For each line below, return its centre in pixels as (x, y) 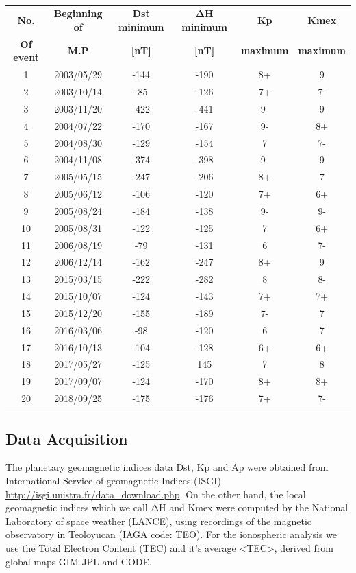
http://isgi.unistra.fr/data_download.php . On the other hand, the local (156, 494)
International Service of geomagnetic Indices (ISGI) (113, 481)
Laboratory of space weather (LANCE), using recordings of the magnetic (159, 521)
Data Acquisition (67, 438)
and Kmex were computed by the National (259, 507)
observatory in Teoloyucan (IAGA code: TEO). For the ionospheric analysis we (171, 534)
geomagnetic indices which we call (77, 507)
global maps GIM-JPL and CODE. (79, 561)
